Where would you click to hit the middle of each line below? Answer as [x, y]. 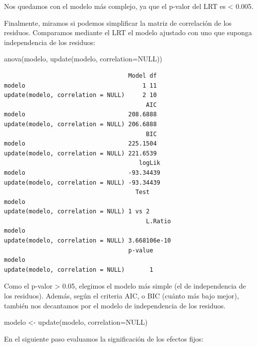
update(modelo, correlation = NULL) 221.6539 [80, 153]
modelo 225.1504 [80, 144]
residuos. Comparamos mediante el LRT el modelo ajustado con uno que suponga [128, 32]
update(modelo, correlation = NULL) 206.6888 [80, 124]
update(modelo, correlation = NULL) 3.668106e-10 [88, 241]
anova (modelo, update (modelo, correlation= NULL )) [83, 59]
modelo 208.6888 [80, 115]
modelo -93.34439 [82, 173]
